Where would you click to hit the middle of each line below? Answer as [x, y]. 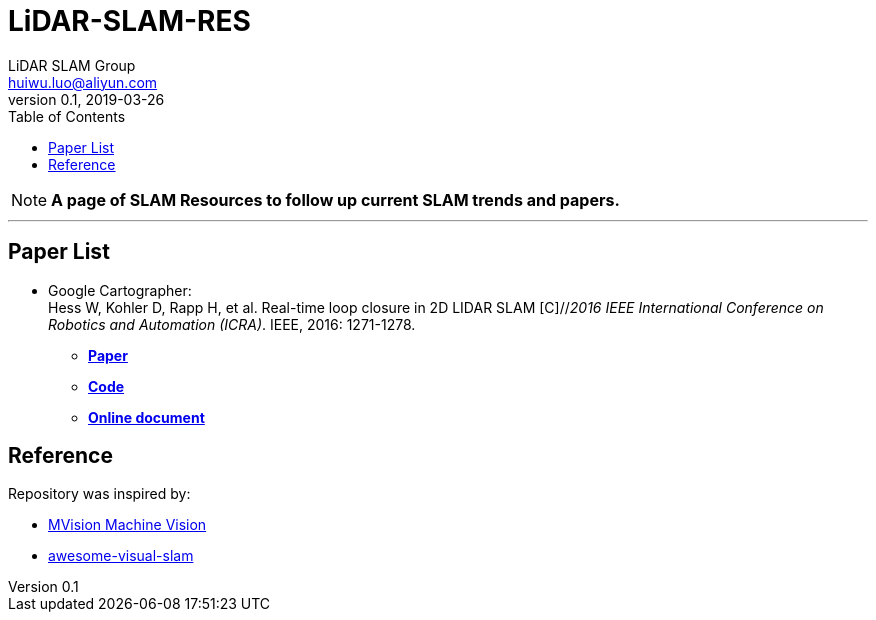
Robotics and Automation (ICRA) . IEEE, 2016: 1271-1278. [232, 324]
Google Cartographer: [120, 290]
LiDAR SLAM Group [72, 65]
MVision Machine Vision [127, 525]
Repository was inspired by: [99, 494]
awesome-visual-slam [121, 556]
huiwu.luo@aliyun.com [83, 82]
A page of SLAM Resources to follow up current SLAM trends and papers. [335, 199]
